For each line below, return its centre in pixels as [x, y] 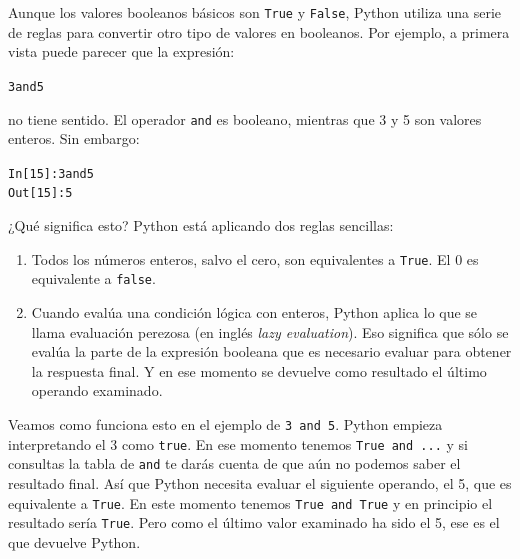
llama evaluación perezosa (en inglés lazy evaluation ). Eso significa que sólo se [270, 331]
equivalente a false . [93, 278]
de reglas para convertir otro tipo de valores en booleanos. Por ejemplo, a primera [259, 31]
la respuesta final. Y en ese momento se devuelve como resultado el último [259, 370]
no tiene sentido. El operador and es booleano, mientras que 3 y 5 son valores [245, 118]
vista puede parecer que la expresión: [121, 51]
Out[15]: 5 [40, 193]
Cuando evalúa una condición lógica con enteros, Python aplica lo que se [254, 311]
